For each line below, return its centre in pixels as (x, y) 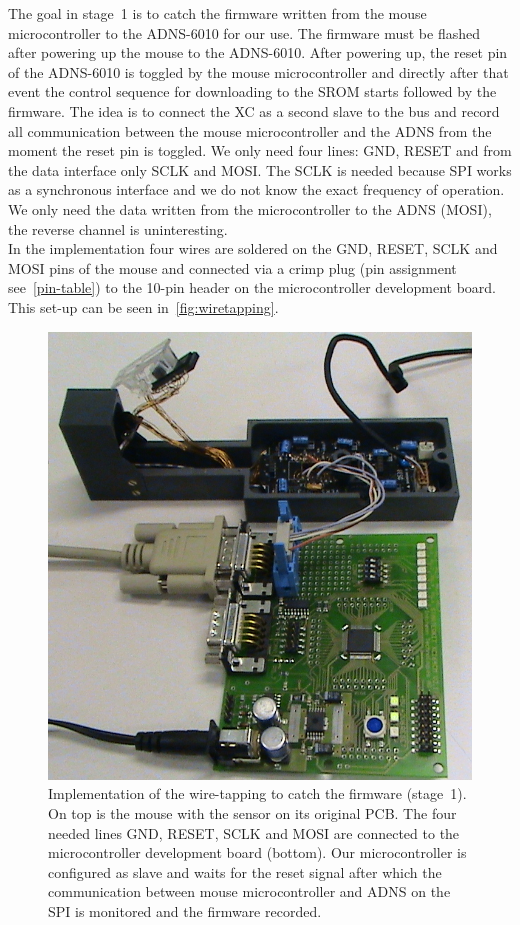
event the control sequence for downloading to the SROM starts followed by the (252, 91)
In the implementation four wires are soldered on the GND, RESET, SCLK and (253, 248)
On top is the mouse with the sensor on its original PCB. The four (252, 812)
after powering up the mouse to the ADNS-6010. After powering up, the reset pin (258, 52)
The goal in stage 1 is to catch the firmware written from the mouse (217, 13)
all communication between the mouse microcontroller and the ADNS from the (250, 130)
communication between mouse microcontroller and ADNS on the (249, 891)
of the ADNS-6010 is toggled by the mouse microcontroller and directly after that (258, 71)
